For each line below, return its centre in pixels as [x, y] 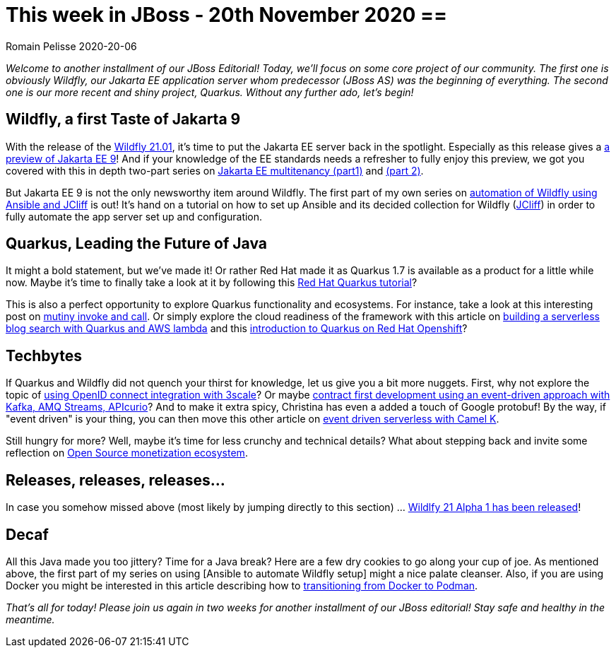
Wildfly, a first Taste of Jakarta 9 [123, 119]
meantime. [30, 619]
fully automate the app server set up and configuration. [134, 216]
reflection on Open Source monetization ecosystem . [127, 453]
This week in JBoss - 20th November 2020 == [227, 15]
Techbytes [44, 355]
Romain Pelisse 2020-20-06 [71, 46]
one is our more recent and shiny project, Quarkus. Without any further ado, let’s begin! [210, 92]
